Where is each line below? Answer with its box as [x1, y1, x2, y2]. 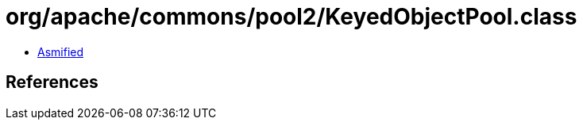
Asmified [37, 44, 84, 59]
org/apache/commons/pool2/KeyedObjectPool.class [6, 3, 577, 30]
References [6, 72, 98, 93]
